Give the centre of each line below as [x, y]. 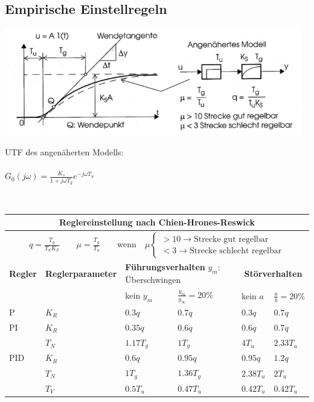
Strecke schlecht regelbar [235, 251]
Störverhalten [273, 273]
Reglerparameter [81, 273]
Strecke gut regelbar [231, 239]
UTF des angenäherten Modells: [64, 152]
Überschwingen [153, 280]
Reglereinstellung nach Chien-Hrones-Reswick [157, 222]
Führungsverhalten [165, 267]
